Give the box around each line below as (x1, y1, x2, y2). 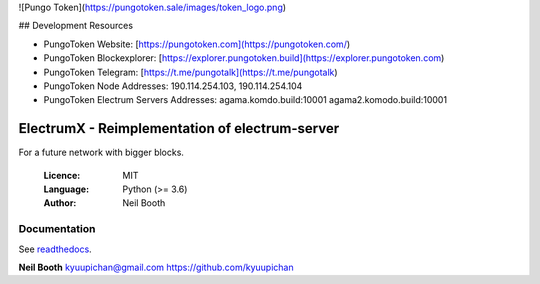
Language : (43, 183, 90, 195)
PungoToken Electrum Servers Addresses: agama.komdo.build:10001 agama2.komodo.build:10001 (43, 94, 448, 106)
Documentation (18, 222, 96, 236)
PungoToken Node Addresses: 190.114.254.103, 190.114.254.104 (43, 80, 303, 92)
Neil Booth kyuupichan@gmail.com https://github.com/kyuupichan (18, 261, 294, 273)
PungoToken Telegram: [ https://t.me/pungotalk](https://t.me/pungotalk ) (43, 66, 339, 78)
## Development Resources (18, 20, 134, 32)
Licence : (43, 169, 81, 181)
